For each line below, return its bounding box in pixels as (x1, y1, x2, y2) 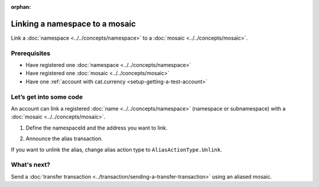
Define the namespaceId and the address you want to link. (25, 124, 168, 131)
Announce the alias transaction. (25, 135, 103, 142)
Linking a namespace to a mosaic (11, 18, 136, 29)
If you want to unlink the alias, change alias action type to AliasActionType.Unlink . (11, 146, 223, 153)
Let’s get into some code (11, 92, 83, 101)
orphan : (11, 4, 31, 10)
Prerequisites (11, 49, 50, 57)
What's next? (11, 160, 50, 169)
